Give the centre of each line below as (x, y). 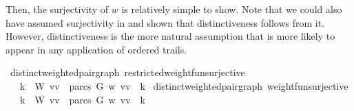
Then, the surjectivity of (57, 9)
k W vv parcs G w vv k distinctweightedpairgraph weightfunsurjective (184, 85)
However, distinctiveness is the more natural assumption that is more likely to (170, 36)
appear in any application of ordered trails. (96, 49)
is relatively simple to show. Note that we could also (232, 9)
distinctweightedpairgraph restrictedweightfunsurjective (127, 72)
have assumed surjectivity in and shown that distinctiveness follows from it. (165, 22)
